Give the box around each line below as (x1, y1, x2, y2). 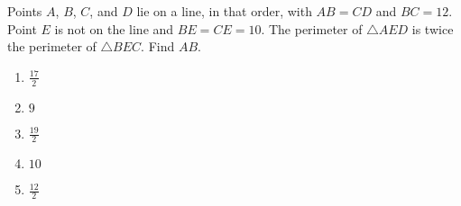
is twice (411, 19, 454, 38)
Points (7, 2, 42, 20)
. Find (141, 37, 175, 56)
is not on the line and (54, 19, 174, 38)
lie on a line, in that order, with (136, 2, 312, 20)
